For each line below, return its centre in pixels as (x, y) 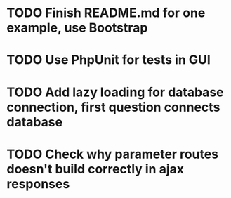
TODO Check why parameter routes (113, 154)
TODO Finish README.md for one (106, 13)
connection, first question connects (113, 107)
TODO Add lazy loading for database (115, 92)
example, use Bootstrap (77, 28)
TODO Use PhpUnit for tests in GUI (109, 60)
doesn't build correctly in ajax (95, 169)
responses (38, 184)
